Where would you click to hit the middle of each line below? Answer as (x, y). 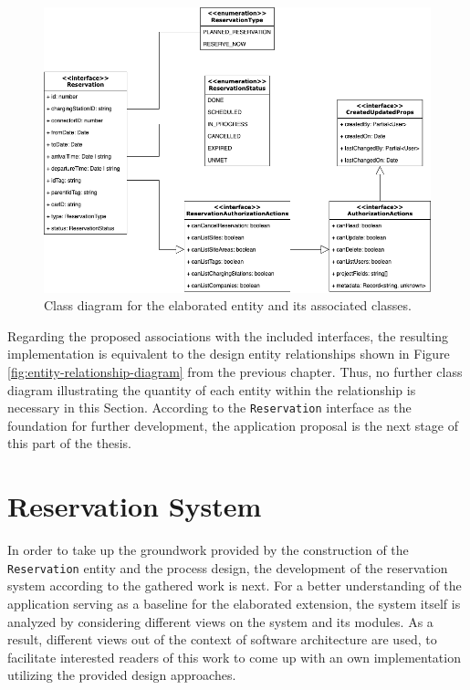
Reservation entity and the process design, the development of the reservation (228, 567)
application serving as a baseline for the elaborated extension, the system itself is (234, 603)
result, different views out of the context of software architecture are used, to (222, 639)
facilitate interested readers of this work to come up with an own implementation (234, 657)
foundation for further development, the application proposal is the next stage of (233, 425)
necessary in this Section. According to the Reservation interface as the (209, 408)
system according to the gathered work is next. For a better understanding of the (235, 585)
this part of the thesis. (69, 443)
